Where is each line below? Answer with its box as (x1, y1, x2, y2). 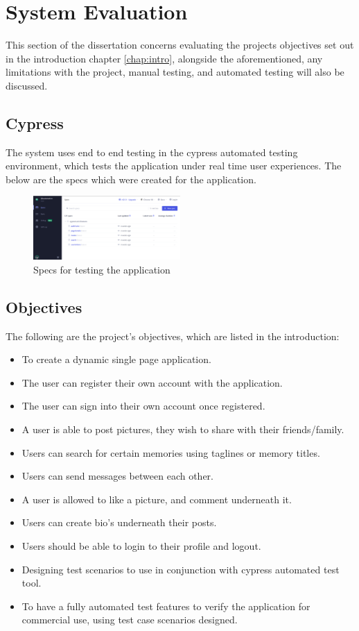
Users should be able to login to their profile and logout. (21, 538, 261, 553)
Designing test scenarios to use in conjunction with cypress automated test (21, 562, 340, 576)
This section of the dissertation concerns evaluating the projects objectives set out (6, 37, 354, 52)
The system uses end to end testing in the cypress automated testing (6, 144, 298, 159)
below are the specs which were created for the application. (6, 171, 256, 186)
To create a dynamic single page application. (21, 352, 211, 367)
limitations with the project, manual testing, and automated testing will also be (6, 65, 344, 79)
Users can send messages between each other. (21, 469, 213, 483)
